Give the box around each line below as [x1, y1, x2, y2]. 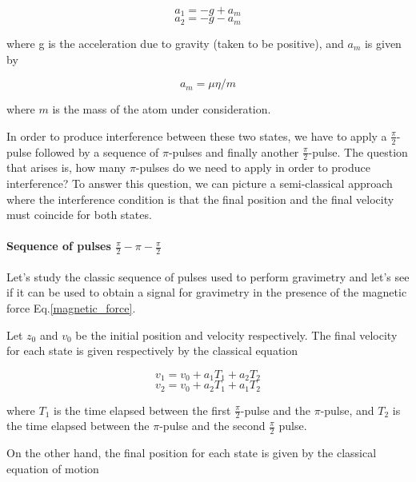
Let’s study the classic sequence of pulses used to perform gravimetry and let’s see [6, 268, 410, 285]
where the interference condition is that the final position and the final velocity [6, 190, 394, 207]
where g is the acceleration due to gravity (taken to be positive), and [6, 34, 344, 51]
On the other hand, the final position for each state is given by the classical [6, 444, 377, 461]
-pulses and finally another [168, 143, 299, 160]
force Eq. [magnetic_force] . [6, 299, 136, 316]
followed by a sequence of [34, 143, 159, 160]
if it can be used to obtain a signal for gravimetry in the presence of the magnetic [6, 284, 407, 301]
